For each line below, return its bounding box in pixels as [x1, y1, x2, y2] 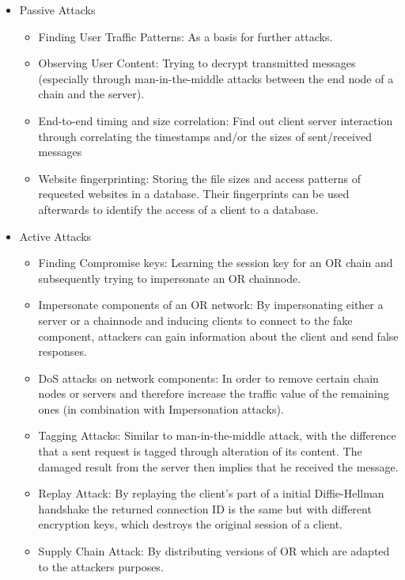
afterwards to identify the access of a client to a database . [38, 200, 319, 217]
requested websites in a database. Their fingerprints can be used [38, 185, 350, 202]
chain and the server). [38, 86, 145, 102]
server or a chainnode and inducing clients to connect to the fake [38, 311, 353, 328]
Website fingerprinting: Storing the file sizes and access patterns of [38, 170, 361, 186]
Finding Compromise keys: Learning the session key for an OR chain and [38, 254, 393, 271]
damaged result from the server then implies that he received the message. [38, 458, 399, 475]
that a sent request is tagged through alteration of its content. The [38, 443, 362, 460]
